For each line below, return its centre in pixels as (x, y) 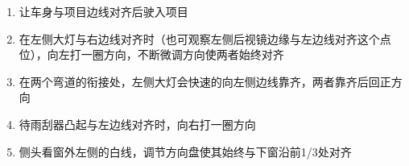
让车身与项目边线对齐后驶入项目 (103, 11)
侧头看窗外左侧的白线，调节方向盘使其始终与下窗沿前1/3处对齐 (185, 151)
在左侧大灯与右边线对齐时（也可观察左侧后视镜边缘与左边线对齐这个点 (205, 38)
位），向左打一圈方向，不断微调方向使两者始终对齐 (151, 54)
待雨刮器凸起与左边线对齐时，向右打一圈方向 (137, 124)
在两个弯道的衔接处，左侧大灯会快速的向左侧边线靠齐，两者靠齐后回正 (205, 81)
